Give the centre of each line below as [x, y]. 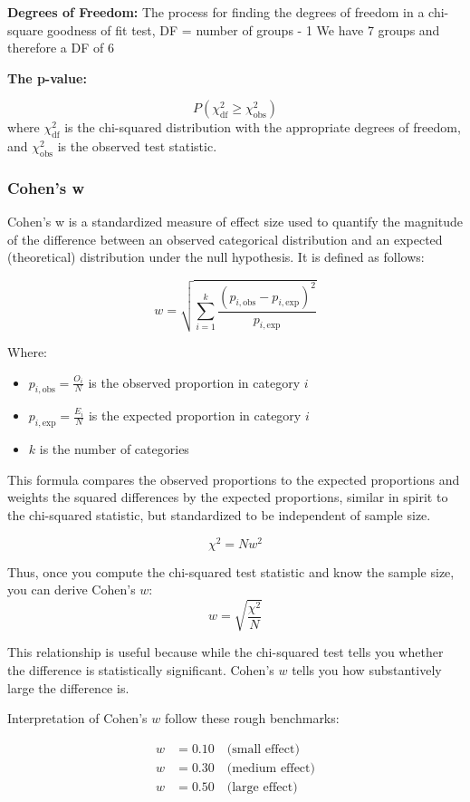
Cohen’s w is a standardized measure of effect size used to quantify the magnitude [235, 222]
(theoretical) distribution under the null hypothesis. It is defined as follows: [216, 257]
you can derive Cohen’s [72, 589]
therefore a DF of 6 [61, 48]
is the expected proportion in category [195, 415]
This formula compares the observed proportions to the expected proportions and [234, 479]
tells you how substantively [367, 669]
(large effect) [262, 787]
